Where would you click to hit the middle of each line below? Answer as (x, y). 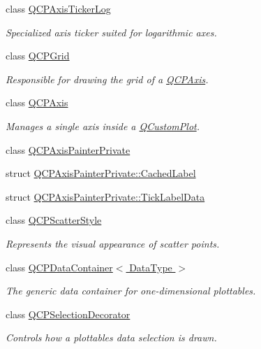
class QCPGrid (38, 56)
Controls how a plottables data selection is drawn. (111, 337)
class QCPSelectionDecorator (68, 314)
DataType (151, 267)
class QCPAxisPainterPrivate (68, 149)
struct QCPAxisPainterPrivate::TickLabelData (105, 196)
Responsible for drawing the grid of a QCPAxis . (107, 79)
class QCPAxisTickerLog (58, 8)
